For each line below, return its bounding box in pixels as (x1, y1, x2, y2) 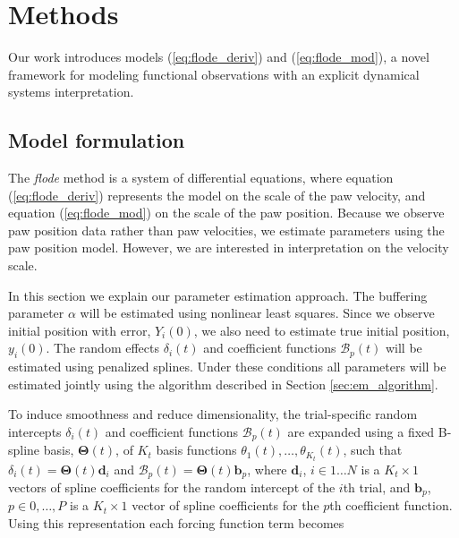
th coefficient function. (329, 496, 453, 515)
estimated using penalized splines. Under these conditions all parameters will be (8, 357, 446, 376)
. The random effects (46, 338, 159, 357)
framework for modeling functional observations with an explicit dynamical (8, 64, 420, 83)
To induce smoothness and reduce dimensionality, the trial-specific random (8, 405, 418, 423)
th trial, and (343, 478, 411, 497)
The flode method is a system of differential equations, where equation (8, 168, 394, 187)
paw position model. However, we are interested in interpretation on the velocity (8, 238, 449, 257)
